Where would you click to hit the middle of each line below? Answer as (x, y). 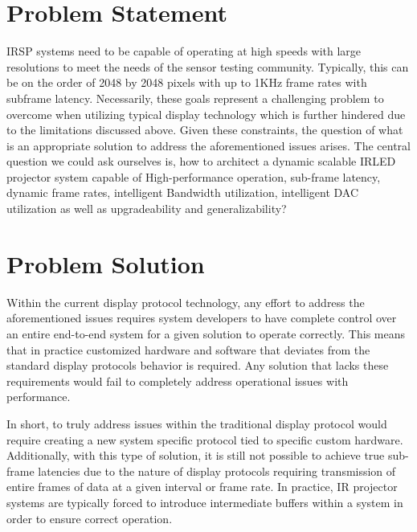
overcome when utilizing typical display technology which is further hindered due (206, 114)
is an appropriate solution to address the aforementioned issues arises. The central (208, 145)
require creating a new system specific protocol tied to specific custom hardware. (205, 439)
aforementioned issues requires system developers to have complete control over (202, 318)
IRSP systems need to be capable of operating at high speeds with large (184, 51)
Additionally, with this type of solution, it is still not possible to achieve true (196, 455)
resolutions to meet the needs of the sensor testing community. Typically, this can (208, 66)
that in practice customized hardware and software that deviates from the (188, 349)
